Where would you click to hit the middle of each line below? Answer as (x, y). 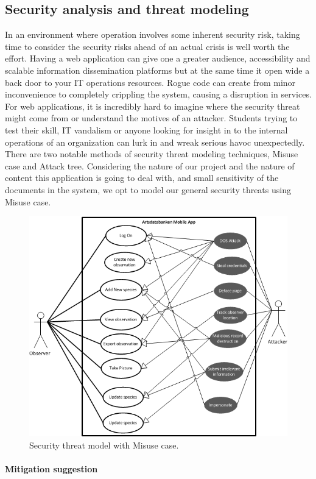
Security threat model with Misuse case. (104, 445)
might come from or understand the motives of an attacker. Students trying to (151, 118)
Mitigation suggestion (51, 468)
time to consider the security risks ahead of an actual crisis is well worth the (147, 46)
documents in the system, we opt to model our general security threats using (148, 189)
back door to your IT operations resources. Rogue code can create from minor (150, 82)
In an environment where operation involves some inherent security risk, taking (153, 34)
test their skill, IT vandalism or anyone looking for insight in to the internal (146, 130)
